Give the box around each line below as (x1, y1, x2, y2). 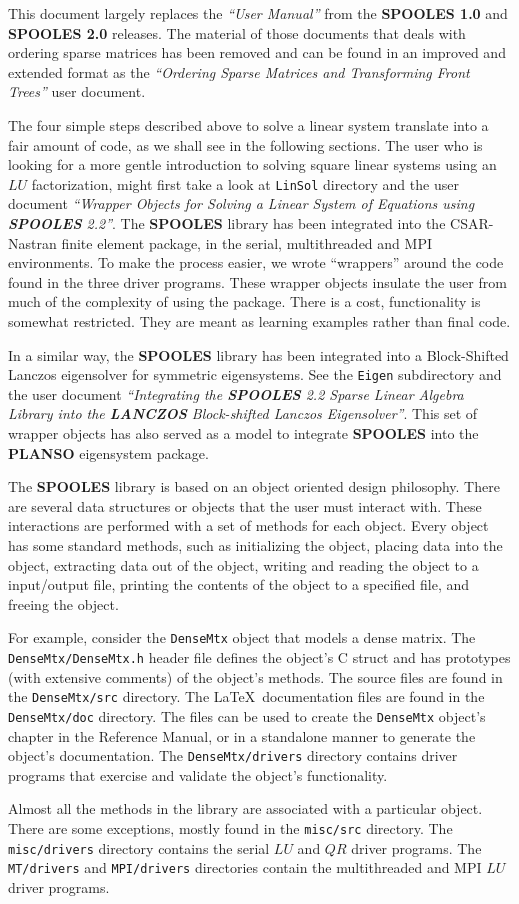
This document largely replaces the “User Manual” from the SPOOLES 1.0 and (8, 3, 508, 23)
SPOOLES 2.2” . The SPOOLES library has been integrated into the (8, 213, 446, 233)
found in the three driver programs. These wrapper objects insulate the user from (8, 271, 507, 292)
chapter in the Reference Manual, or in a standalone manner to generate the (8, 725, 476, 746)
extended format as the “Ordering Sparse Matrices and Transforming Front (8, 61, 470, 82)
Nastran (8, 232, 57, 253)
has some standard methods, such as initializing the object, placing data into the (8, 534, 503, 555)
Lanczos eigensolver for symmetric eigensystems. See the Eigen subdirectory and (8, 364, 502, 385)
